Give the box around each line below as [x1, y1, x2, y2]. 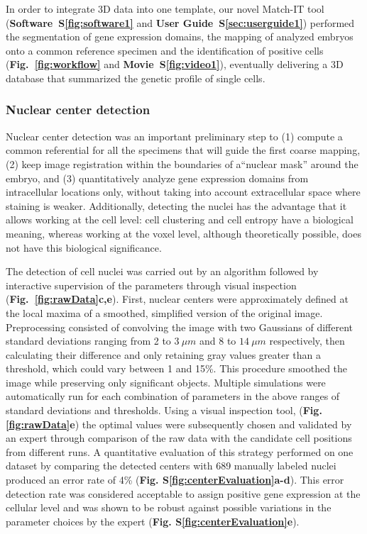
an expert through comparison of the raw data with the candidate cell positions [6, 430, 352, 445]
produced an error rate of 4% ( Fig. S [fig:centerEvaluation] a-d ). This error [6, 472, 344, 487]
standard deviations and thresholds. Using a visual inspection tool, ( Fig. [6, 403, 322, 418]
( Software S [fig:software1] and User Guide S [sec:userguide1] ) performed [6, 15, 355, 30]
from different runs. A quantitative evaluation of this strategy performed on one [6, 444, 354, 459]
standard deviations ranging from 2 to [6, 333, 171, 348]
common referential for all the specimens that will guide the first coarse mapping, [6, 143, 361, 157]
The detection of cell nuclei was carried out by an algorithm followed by [6, 264, 319, 279]
